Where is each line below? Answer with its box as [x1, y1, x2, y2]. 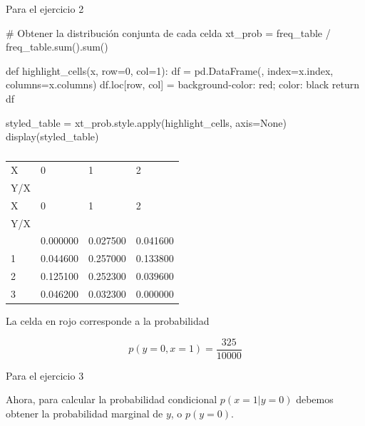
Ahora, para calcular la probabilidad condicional [6, 392, 217, 407]
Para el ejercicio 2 [6, 1, 84, 16]
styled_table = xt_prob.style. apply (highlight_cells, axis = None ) [6, 115, 287, 130]
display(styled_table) [6, 129, 99, 144]
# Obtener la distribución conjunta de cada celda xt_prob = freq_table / [6, 25, 331, 40]
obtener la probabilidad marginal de [6, 405, 163, 420]
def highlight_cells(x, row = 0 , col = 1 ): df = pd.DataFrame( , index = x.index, [6, 63, 334, 78]
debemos [296, 392, 334, 407]
